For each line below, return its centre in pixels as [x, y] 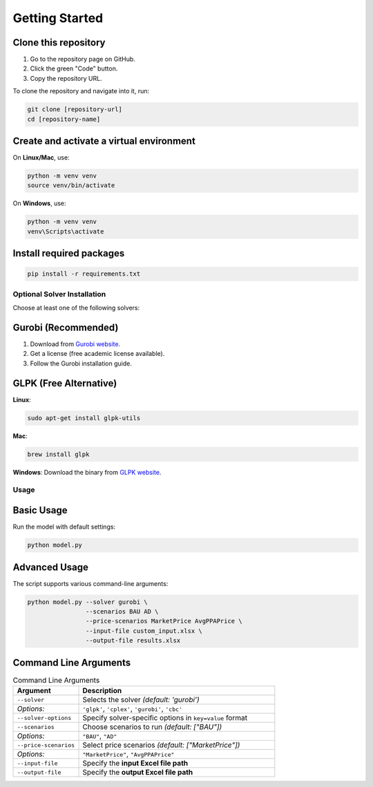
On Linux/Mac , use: [41, 158]
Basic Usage [40, 510]
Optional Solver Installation [59, 294]
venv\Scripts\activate [66, 231]
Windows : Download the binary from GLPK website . [87, 472]
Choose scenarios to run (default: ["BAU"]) [152, 727]
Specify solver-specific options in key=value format [165, 718]
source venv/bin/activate [71, 186]
